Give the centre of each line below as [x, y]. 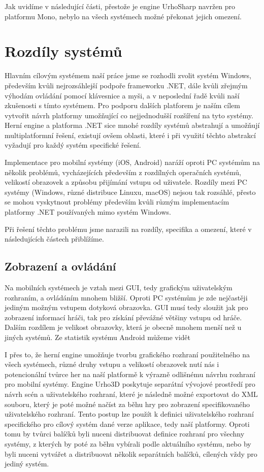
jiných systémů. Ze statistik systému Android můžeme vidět [98, 337]
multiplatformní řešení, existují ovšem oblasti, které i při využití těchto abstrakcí [130, 135]
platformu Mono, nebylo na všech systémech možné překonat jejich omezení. [123, 16]
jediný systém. [27, 464]
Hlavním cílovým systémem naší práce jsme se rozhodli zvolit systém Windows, [128, 75]
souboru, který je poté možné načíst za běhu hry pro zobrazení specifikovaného [127, 404]
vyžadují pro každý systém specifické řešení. [73, 145]
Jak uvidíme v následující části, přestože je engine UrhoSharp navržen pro [120, 6]
